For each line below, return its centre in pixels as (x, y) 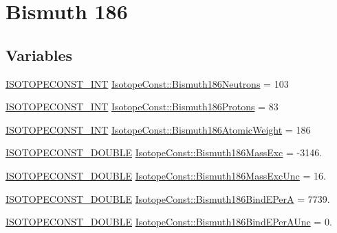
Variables (39, 54)
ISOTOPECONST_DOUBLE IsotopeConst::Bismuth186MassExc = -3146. (164, 152)
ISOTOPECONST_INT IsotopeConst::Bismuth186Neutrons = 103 (147, 83)
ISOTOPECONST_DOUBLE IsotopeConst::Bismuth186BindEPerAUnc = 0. (169, 222)
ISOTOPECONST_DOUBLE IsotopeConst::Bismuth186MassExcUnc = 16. (166, 175)
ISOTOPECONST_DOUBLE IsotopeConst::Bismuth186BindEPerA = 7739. (168, 198)
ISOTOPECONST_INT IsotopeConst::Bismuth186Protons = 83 (142, 107)
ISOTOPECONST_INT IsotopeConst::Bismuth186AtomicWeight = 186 (158, 129)
